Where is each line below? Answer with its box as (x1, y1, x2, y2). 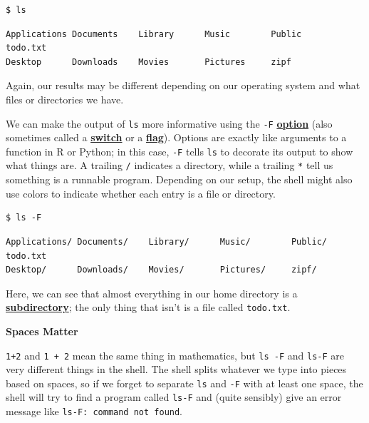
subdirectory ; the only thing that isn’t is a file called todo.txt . (6, 300, 291, 315)
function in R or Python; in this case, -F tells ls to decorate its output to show (6, 143, 353, 158)
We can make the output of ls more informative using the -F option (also (6, 116, 333, 131)
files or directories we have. (6, 91, 124, 106)
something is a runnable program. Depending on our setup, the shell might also (6, 172, 353, 187)
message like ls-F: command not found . (6, 404, 183, 419)
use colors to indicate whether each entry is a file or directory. (6, 185, 276, 200)
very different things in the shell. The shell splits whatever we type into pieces (6, 362, 347, 377)
